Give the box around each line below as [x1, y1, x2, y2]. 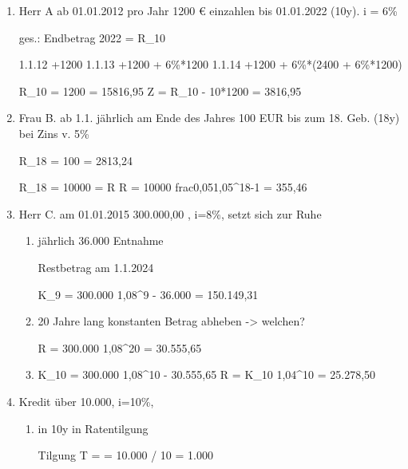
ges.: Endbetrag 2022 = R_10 [18, 29, 166, 45]
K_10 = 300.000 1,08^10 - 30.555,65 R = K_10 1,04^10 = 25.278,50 [38, 366, 376, 383]
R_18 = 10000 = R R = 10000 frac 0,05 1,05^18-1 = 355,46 [18, 179, 307, 195]
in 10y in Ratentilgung [38, 420, 149, 436]
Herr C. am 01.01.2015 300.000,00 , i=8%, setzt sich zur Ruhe [18, 205, 322, 222]
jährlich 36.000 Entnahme [38, 232, 164, 249]
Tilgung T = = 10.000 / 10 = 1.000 [38, 447, 213, 463]
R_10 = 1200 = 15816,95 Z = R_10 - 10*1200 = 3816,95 [18, 82, 302, 99]
